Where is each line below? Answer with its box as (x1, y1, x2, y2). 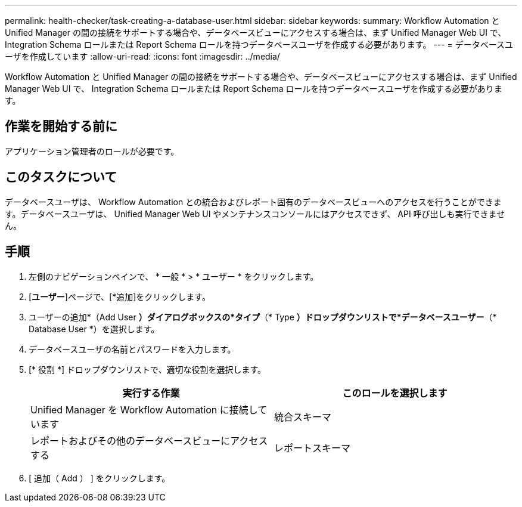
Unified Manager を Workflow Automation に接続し (30, 403, 258, 416)
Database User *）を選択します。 (29, 323, 160, 334)
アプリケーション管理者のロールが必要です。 (5, 146, 179, 156)
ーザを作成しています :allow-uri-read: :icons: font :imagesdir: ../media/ (5, 51, 280, 61)
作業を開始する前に (5, 119, 117, 134)
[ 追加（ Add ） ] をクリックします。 (29, 472, 170, 483)
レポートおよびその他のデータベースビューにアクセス (30, 434, 268, 447)
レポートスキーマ (274, 441, 351, 454)
